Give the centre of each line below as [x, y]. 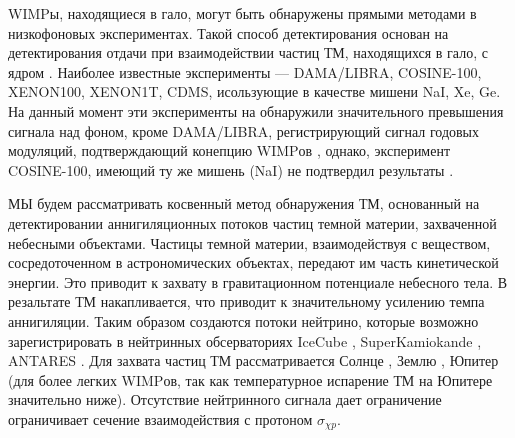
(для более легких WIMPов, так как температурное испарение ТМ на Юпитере [250, 379]
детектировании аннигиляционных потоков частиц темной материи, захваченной [252, 222]
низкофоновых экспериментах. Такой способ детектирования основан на [228, 32]
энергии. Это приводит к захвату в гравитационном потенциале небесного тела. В [258, 281]
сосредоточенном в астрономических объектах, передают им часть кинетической [253, 262]
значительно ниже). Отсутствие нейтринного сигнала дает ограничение [225, 399]
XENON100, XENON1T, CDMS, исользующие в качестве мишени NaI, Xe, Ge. [254, 91]
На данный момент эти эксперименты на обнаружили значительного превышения [256, 110]
